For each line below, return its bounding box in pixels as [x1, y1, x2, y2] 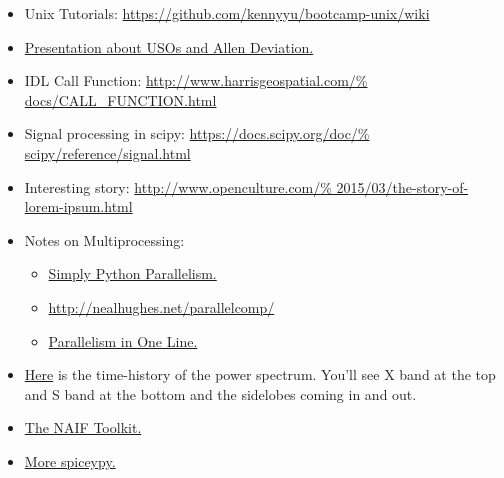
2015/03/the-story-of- [336, 176, 469, 197]
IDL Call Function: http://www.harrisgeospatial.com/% [24, 70, 368, 91]
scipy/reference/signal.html [24, 142, 191, 163]
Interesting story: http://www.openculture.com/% [24, 176, 332, 197]
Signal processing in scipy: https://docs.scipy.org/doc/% [24, 123, 370, 144]
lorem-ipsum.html [24, 196, 133, 217]
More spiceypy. [24, 450, 116, 471]
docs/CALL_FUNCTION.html [24, 89, 217, 110]
